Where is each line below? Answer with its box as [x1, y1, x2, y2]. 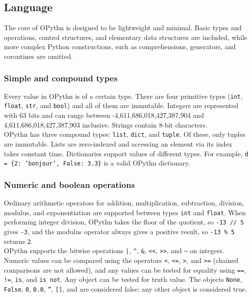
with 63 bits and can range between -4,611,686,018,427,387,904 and [4, 110, 204, 120]
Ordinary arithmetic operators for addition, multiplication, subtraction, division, [4, 198, 244, 208]
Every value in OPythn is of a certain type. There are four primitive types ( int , [4, 91, 243, 101]
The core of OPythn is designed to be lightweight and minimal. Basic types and [4, 22, 242, 33]
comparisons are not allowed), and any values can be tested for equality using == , [4, 264, 246, 275]
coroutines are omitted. [4, 51, 73, 61]
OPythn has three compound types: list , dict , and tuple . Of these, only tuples [4, 129, 246, 139]
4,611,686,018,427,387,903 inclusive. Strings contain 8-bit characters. [4, 119, 208, 130]
